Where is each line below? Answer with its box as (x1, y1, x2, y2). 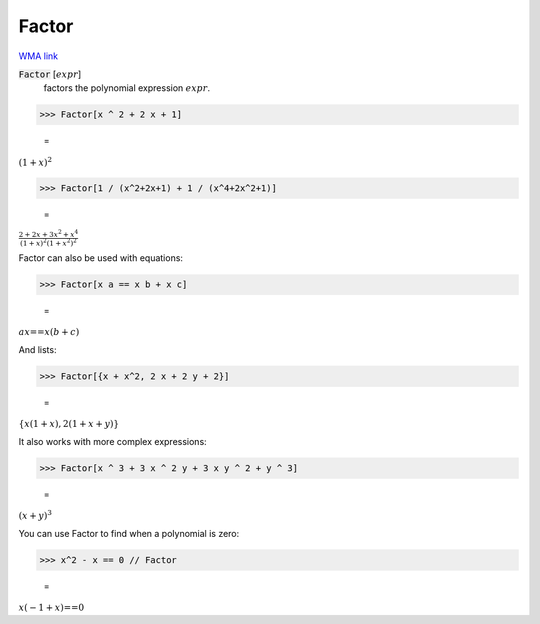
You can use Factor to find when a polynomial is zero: (18, 527, 240, 539)
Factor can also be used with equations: (18, 252, 184, 264)
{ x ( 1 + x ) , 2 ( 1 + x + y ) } (18, 418, 120, 430)
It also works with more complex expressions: (18, 436, 207, 448)
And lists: (18, 344, 57, 356)
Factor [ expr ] (18, 68, 82, 80)
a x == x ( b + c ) (18, 326, 80, 338)
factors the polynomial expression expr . (43, 82, 211, 94)
